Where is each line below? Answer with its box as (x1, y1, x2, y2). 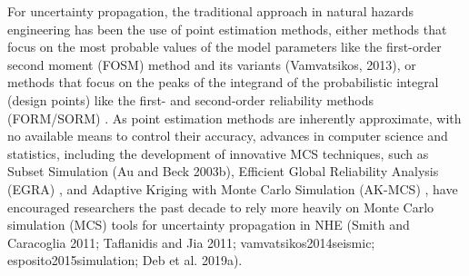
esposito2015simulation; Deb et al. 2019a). (7, 251, 243, 270)
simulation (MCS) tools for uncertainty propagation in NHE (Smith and (7, 215, 410, 234)
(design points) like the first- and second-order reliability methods (7, 90, 374, 109)
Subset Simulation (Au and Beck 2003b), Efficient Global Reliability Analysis (7, 162, 439, 181)
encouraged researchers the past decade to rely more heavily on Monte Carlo (7, 197, 434, 216)
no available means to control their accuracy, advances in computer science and (7, 126, 448, 145)
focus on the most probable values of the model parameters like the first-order (7, 37, 442, 56)
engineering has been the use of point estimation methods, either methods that (7, 19, 447, 38)
